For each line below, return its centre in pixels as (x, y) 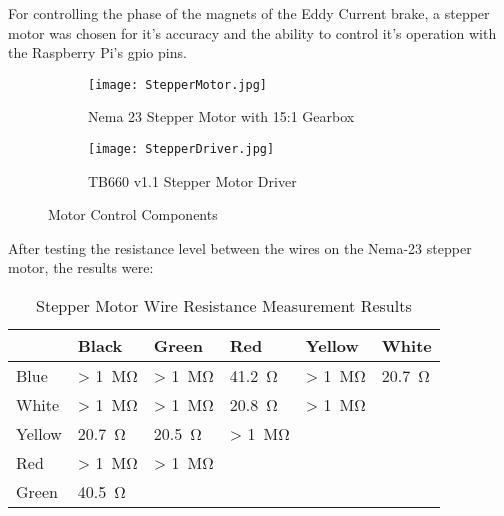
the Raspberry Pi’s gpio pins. (97, 52)
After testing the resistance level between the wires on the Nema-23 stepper (240, 247)
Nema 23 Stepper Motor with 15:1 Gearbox (221, 116)
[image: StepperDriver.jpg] (181, 149)
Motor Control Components (133, 214)
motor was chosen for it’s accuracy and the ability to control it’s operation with (252, 32)
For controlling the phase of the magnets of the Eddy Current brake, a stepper (249, 13)
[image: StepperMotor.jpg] (177, 84)
